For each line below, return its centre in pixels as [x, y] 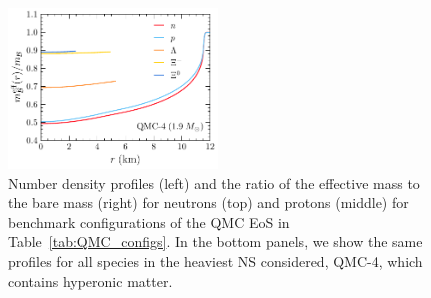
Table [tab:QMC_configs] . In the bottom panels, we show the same [215, 241]
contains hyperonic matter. [90, 280]
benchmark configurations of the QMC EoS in [149, 221]
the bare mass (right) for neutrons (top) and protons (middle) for [208, 202]
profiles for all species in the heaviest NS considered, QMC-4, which [215, 260]
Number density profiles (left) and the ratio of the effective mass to [214, 182]
